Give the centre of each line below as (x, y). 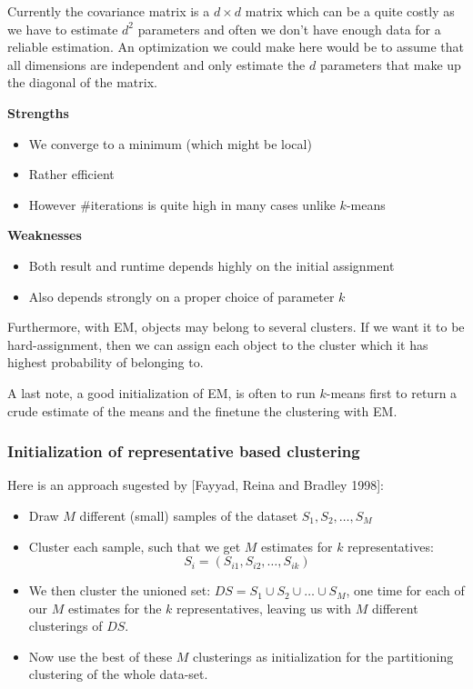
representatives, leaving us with (264, 608)
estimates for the (115, 608)
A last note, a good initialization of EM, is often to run (161, 392)
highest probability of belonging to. (106, 362)
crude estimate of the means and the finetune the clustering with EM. (202, 410)
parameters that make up (390, 64)
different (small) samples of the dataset (189, 515)
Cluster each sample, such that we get (135, 546)
